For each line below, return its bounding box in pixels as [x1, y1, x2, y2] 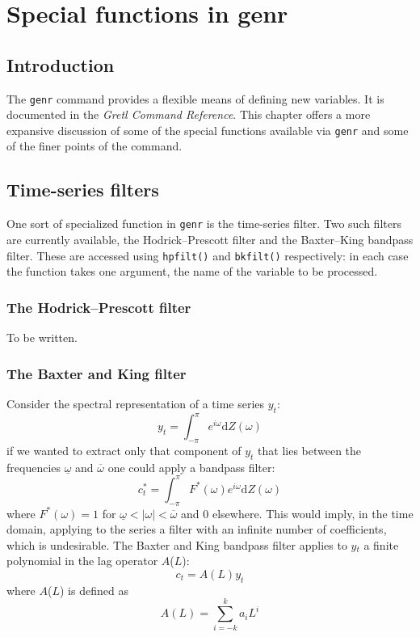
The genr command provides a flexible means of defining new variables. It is [6, 90, 384, 107]
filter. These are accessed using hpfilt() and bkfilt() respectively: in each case [6, 247, 409, 264]
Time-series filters [6, 177, 159, 202]
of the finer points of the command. [6, 137, 183, 154]
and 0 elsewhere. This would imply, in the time [181, 504, 414, 521]
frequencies [6, 458, 61, 475]
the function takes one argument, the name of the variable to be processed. [6, 263, 378, 280]
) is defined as [59, 581, 128, 598]
